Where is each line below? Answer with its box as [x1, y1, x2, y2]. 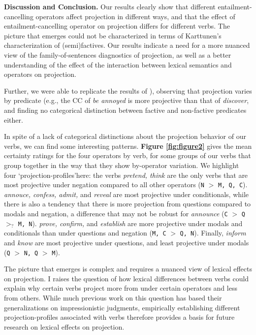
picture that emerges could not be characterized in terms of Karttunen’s [4, 30, 222, 40]
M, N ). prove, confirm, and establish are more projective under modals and [18, 218, 243, 228]
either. [4, 114, 23, 125]
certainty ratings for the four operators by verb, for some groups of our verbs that [4, 150, 251, 161]
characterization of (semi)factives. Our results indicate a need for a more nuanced [4, 40, 250, 50]
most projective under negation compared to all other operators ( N [4, 179, 204, 190]
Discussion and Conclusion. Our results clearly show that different [4, 1, 216, 11]
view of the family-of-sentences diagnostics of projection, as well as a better [4, 49, 231, 60]
